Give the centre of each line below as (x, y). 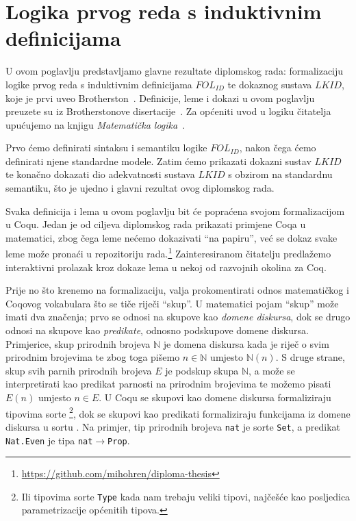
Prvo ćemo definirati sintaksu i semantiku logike (106, 148)
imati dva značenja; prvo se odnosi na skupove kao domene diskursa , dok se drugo (178, 317)
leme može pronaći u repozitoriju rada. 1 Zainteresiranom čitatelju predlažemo (168, 253)
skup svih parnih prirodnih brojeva (79, 370)
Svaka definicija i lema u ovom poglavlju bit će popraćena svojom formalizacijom (175, 211)
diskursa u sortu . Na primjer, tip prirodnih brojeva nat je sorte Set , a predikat (173, 426)
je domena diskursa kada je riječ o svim (246, 343)
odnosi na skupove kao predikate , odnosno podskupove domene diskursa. (157, 330)
